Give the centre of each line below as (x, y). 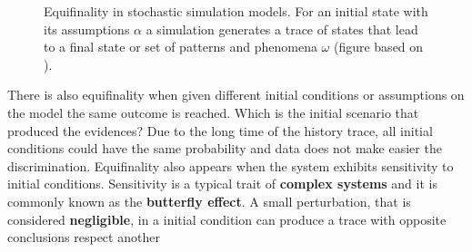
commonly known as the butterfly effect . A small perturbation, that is (209, 201)
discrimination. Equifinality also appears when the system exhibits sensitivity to (231, 165)
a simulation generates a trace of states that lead (282, 29)
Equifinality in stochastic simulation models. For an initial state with (236, 11)
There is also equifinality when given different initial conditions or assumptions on (236, 95)
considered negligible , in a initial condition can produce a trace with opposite (227, 219)
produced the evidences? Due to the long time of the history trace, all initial (220, 130)
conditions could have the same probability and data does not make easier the (225, 148)
